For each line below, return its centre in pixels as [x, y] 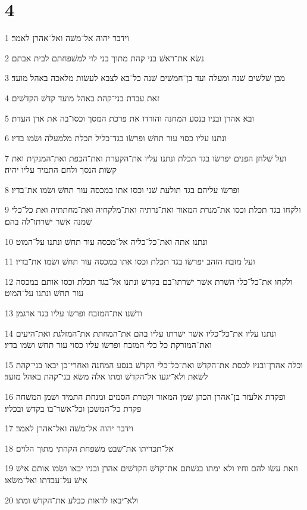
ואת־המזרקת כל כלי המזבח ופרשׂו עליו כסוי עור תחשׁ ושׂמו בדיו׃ [108, 345]
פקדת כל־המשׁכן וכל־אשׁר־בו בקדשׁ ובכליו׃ [73, 408]
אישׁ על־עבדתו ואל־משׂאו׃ [46, 479]
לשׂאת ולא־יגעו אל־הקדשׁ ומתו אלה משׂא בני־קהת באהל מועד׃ [106, 376]
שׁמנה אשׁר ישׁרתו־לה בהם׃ [48, 221]
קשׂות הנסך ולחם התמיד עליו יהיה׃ [61, 170]
